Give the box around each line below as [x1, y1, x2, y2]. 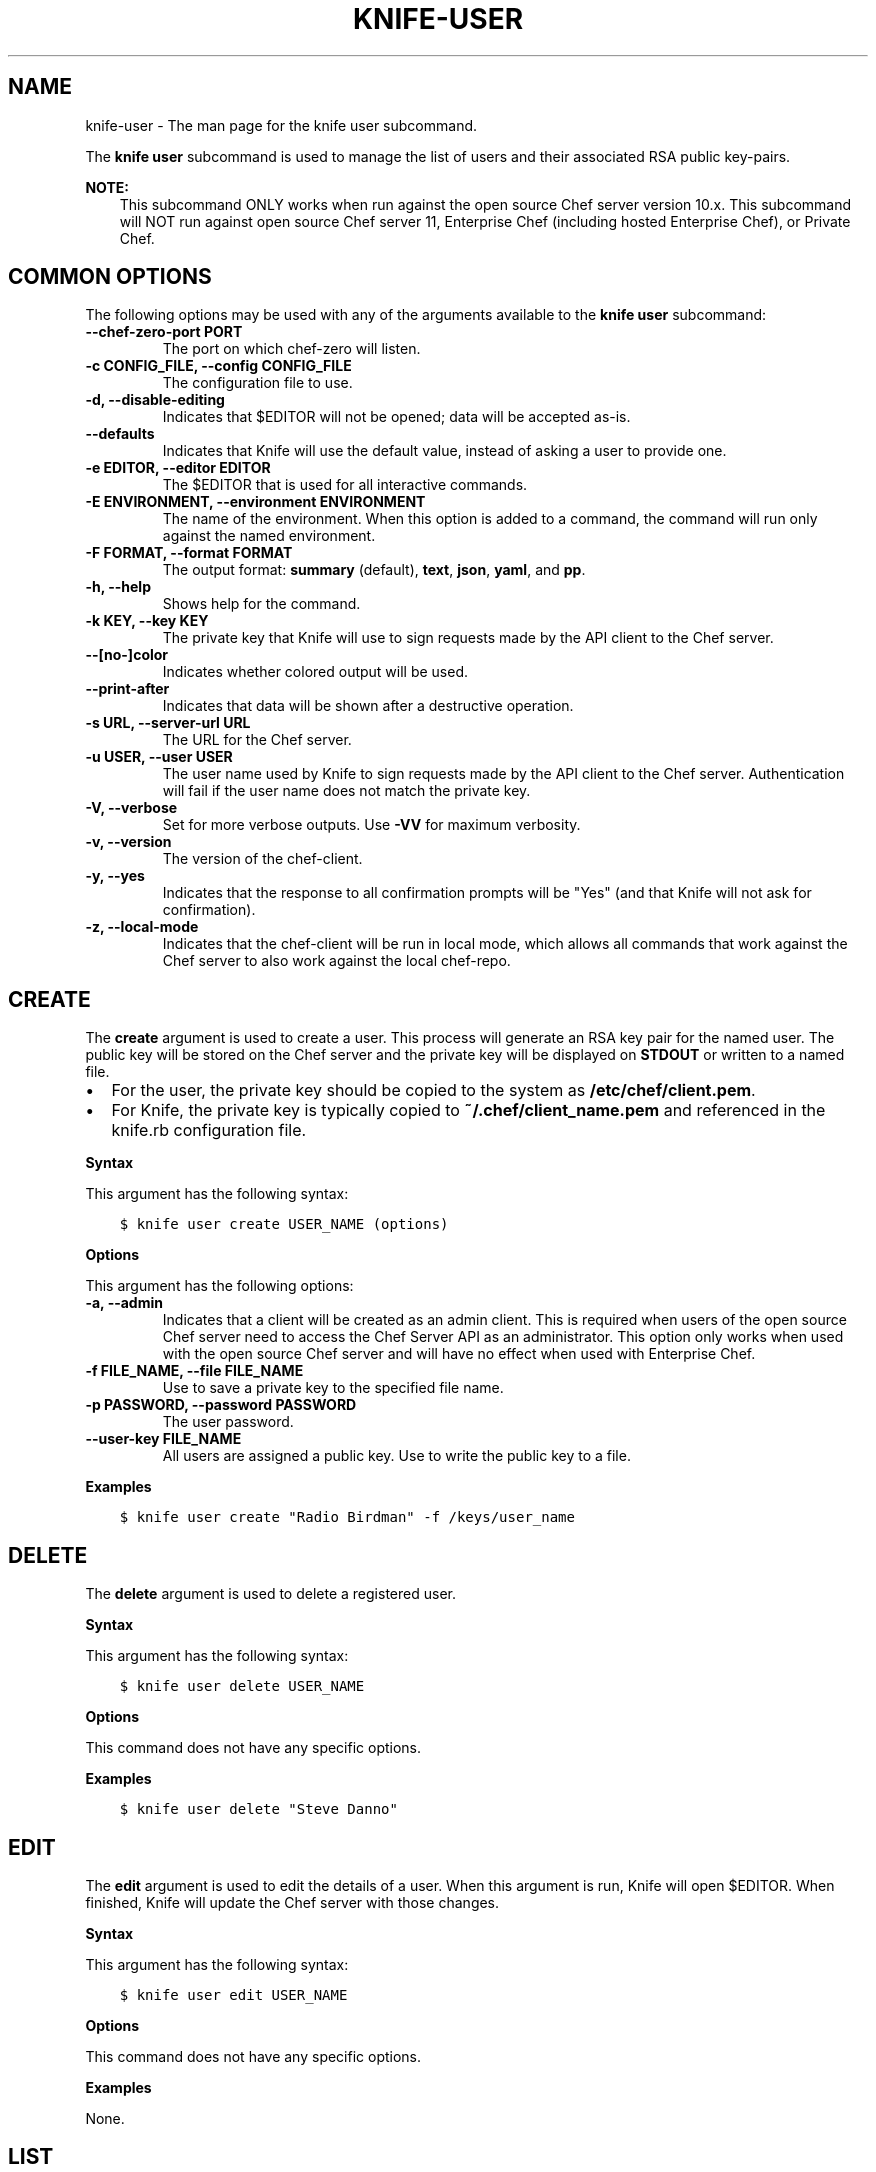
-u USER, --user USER [85, 748, 233, 766]
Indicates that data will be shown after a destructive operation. [162, 697, 574, 715]
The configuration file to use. [162, 374, 353, 392]
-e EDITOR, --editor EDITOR [85, 459, 271, 477]
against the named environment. [162, 527, 376, 545]
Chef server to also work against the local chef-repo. [162, 952, 511, 970]
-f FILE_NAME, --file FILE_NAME [85, 1362, 304, 1380]
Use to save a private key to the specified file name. [162, 1379, 504, 1397]
